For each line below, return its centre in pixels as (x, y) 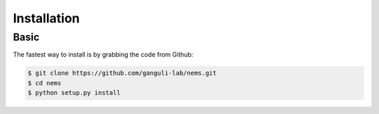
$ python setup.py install (74, 93)
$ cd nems (45, 83)
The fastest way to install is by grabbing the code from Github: (103, 55)
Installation (46, 18)
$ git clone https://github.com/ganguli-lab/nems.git (122, 73)
